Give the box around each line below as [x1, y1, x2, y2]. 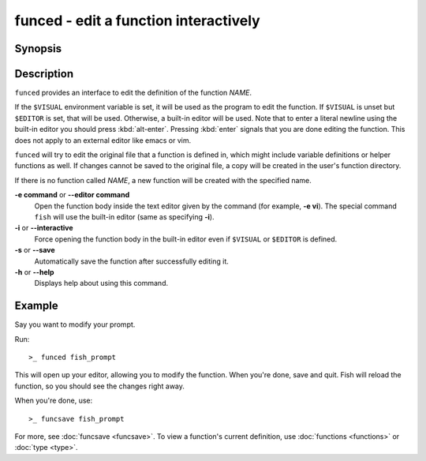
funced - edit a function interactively [14, 12, 260, 29]
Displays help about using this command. [34, 279, 169, 288]
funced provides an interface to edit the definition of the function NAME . [14, 88, 252, 98]
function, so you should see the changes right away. [14, 381, 185, 391]
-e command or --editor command [14, 190, 130, 200]
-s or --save [14, 245, 55, 255]
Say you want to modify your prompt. [14, 320, 136, 329]
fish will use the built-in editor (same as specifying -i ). [34, 212, 215, 221]
